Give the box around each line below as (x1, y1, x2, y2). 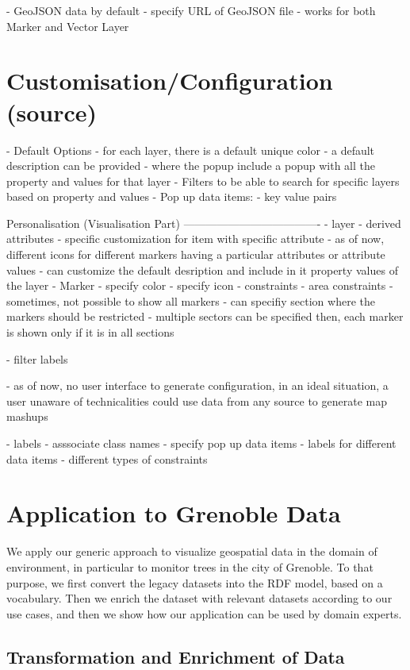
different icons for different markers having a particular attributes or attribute (6, 246, 385, 263)
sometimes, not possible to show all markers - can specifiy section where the (6, 292, 375, 309)
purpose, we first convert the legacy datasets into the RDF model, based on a (6, 574, 383, 591)
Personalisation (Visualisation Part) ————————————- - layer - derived (6, 214, 401, 231)
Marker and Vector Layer (6, 17, 129, 34)
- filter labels (6, 350, 68, 367)
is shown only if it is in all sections (6, 324, 174, 341)
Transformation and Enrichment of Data (6, 644, 345, 668)
